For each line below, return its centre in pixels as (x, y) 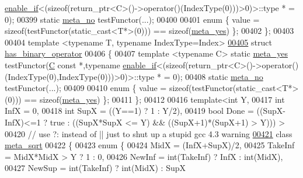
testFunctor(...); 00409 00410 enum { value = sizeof (97, 88)
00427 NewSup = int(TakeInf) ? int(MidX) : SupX (95, 168)
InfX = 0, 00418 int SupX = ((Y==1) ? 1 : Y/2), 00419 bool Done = (129, 111)
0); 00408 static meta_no (218, 76)
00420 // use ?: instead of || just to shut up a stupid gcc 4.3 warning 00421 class (149, 133)
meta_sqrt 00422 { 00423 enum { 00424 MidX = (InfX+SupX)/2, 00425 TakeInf (150, 145)
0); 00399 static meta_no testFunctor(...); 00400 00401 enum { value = (132, 19)
